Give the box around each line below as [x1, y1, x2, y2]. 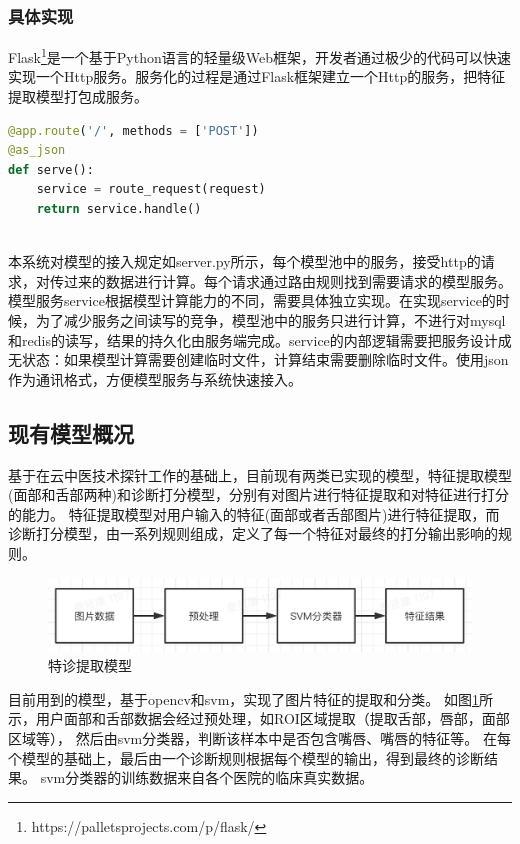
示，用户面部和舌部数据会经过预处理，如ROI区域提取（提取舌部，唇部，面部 [8, 708, 510, 729]
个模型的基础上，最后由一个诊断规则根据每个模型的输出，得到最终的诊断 [8, 747, 484, 768]
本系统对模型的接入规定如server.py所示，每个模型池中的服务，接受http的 [8, 251, 481, 272]
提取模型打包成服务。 [8, 86, 148, 107]
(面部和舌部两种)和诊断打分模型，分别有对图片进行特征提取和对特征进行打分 [8, 484, 509, 505]
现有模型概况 [8, 417, 134, 448]
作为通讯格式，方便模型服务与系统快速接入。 [8, 368, 302, 389]
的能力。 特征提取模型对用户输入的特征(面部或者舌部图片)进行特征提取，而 [8, 503, 500, 524]
